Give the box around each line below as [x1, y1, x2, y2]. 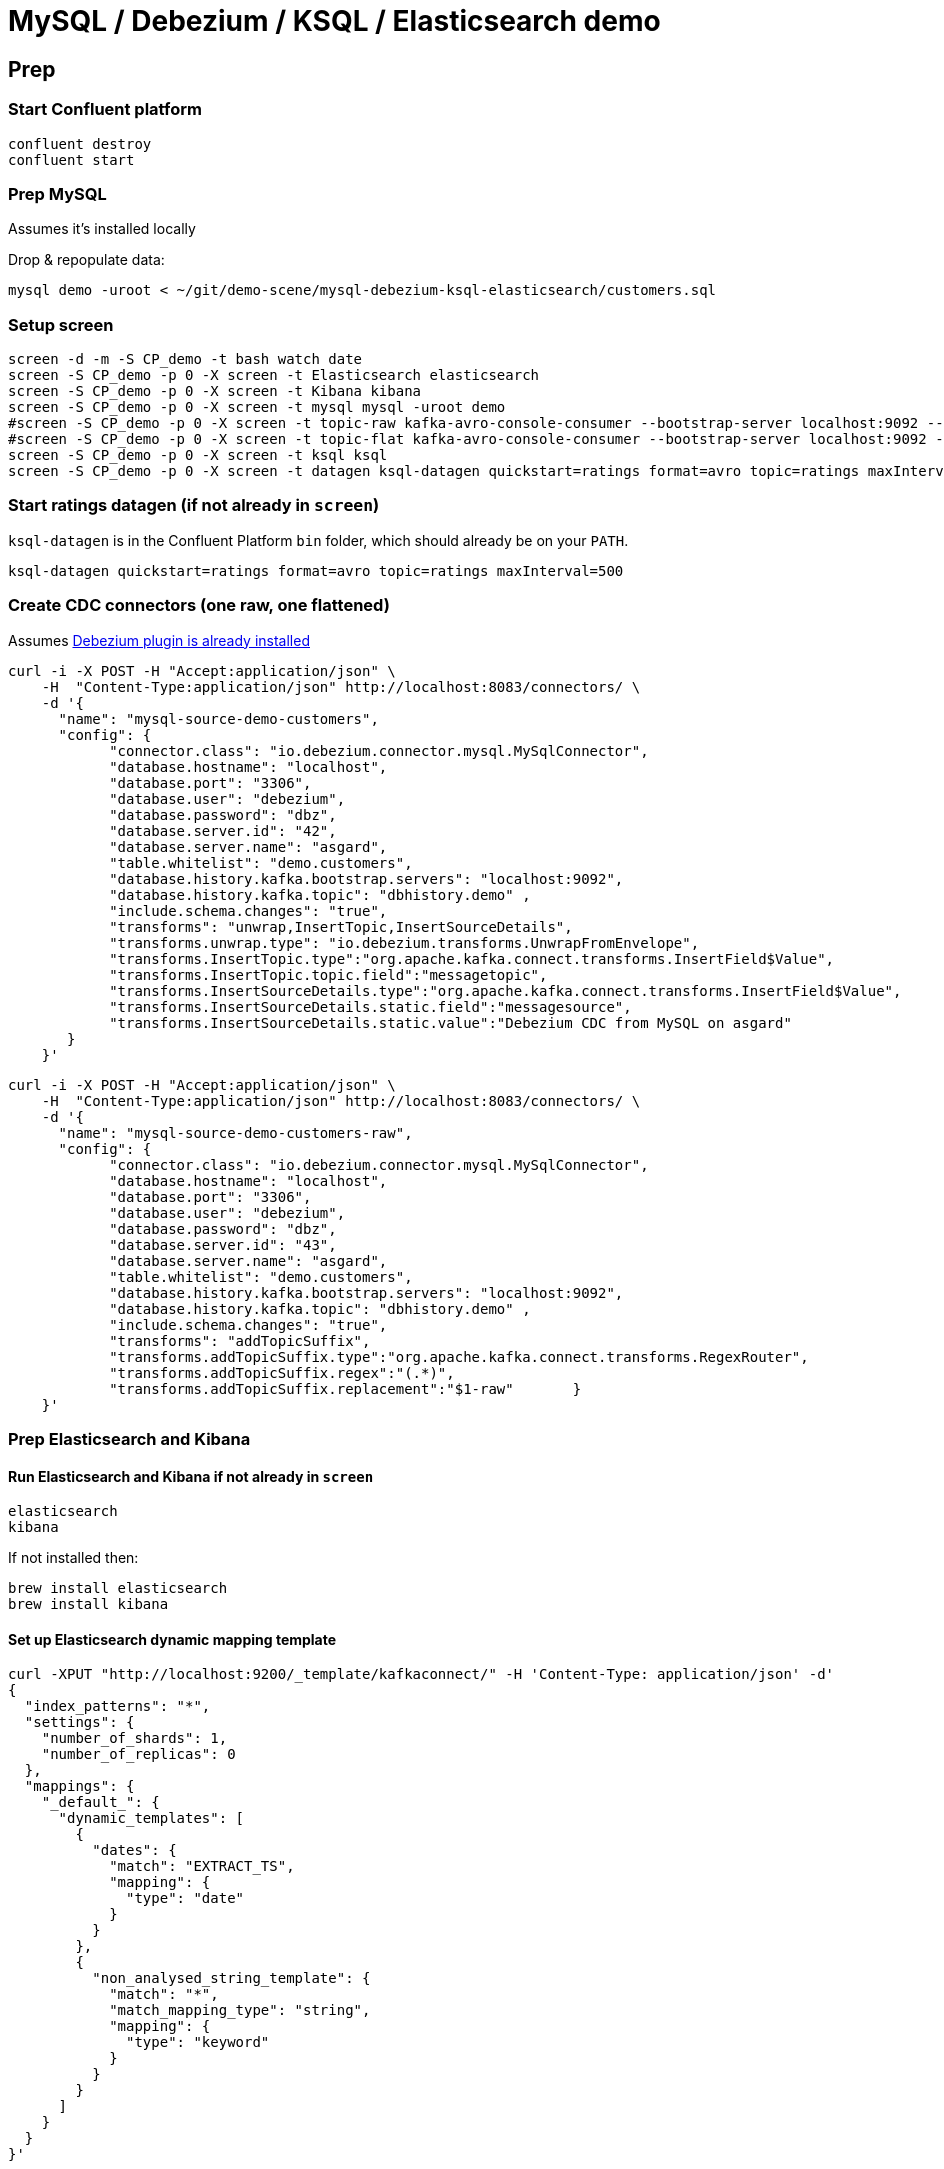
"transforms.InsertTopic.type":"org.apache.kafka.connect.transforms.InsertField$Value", [109, 950, 835, 967]
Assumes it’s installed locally [8, 220, 196, 238]
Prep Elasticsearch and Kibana [8, 1428, 251, 1449]
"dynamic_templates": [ [58, 1810, 245, 1827]
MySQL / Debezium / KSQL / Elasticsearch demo [8, 4, 661, 38]
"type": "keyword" [126, 2034, 270, 2051]
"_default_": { [41, 1794, 160, 1811]
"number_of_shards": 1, [41, 1730, 228, 1747]
